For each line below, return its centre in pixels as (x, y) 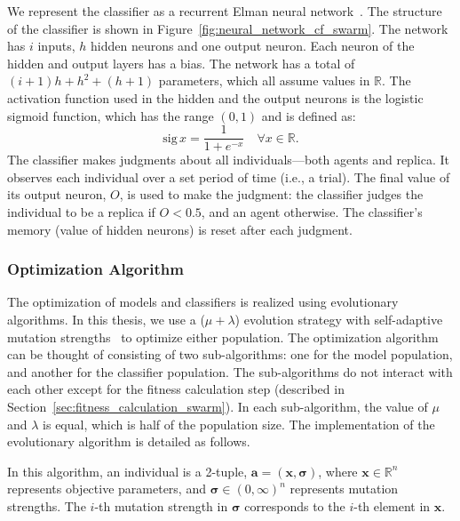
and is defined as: (309, 115)
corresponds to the (295, 505)
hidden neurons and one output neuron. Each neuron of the (252, 46)
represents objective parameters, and (107, 489)
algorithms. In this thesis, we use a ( (106, 319)
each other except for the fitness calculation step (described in (176, 389)
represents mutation (344, 489)
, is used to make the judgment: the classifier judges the (271, 194)
